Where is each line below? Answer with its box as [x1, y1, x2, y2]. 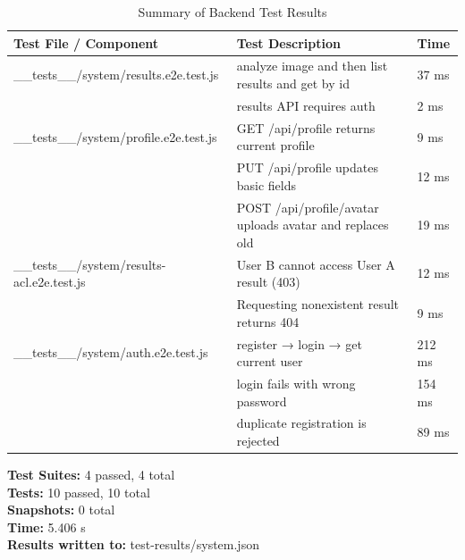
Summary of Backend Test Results [138, 3, 327, 21]
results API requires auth [236, 96, 376, 114]
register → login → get [236, 334, 362, 353]
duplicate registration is [236, 414, 367, 432]
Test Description [236, 33, 341, 52]
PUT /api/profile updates [236, 158, 378, 177]
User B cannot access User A [236, 255, 395, 273]
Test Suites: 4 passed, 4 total [7, 465, 175, 484]
